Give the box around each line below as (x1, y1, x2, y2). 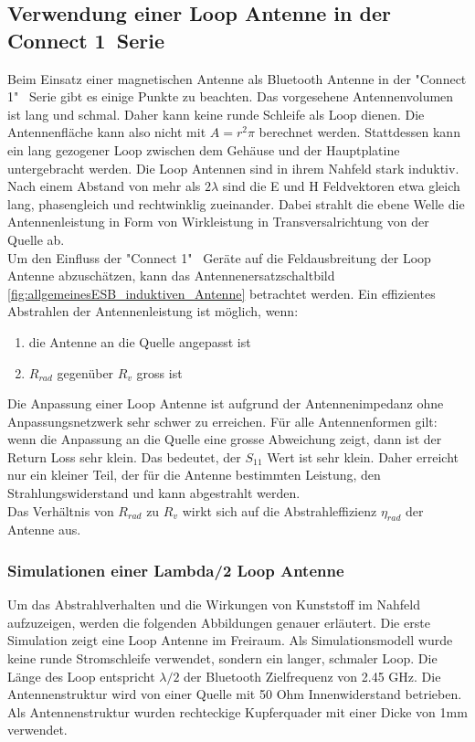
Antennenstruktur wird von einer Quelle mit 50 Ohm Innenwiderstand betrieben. (7, 684, 462, 704)
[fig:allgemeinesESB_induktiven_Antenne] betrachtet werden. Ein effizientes (7, 283, 436, 302)
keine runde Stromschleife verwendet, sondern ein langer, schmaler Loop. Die (7, 649, 438, 668)
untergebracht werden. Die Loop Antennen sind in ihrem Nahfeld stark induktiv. (7, 158, 459, 177)
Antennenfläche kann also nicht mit (7, 122, 206, 142)
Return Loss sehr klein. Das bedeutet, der (7, 447, 241, 466)
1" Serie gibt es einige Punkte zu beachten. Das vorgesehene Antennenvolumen (7, 87, 454, 106)
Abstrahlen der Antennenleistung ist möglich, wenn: (7, 302, 299, 321)
